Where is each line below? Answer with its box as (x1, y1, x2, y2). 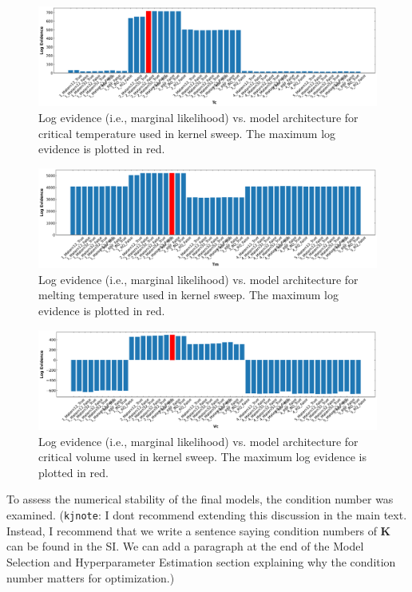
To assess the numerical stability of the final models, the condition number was (6, 491, 394, 507)
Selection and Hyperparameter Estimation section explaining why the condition (6, 553, 396, 570)
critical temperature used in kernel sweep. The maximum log (38, 124, 336, 141)
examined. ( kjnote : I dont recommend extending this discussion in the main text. (6, 507, 407, 523)
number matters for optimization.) (6, 569, 175, 586)
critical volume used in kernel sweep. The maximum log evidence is (38, 448, 366, 465)
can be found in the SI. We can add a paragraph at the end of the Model (6, 538, 364, 555)
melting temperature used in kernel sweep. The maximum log (38, 286, 339, 303)
